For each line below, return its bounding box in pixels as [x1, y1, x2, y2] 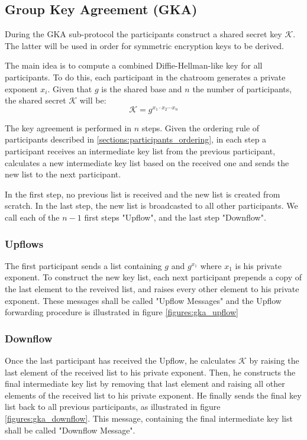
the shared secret [5, 94, 66, 106]
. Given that [47, 82, 92, 95]
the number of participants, [192, 82, 292, 95]
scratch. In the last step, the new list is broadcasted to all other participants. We [5, 199, 298, 212]
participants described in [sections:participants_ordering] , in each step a [5, 133, 267, 145]
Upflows [5, 236, 44, 251]
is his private [235, 259, 282, 271]
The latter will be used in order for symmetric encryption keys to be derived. [5, 39, 284, 51]
